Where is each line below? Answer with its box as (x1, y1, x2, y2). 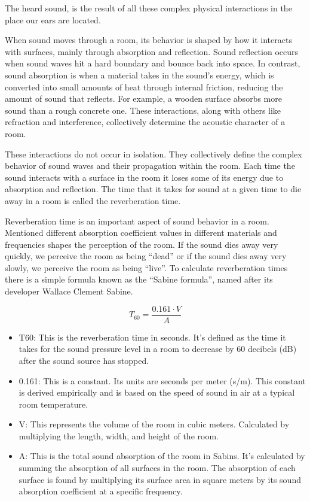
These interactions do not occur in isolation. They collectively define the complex (5, 147, 302, 160)
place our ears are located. (5, 13, 101, 26)
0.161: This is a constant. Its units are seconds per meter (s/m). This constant (19, 374, 306, 387)
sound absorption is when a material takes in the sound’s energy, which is (5, 68, 274, 81)
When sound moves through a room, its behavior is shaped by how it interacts (5, 34, 292, 46)
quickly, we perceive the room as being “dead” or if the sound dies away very (5, 250, 287, 262)
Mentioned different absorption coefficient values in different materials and (5, 226, 277, 239)
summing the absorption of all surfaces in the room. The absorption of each (19, 461, 296, 474)
